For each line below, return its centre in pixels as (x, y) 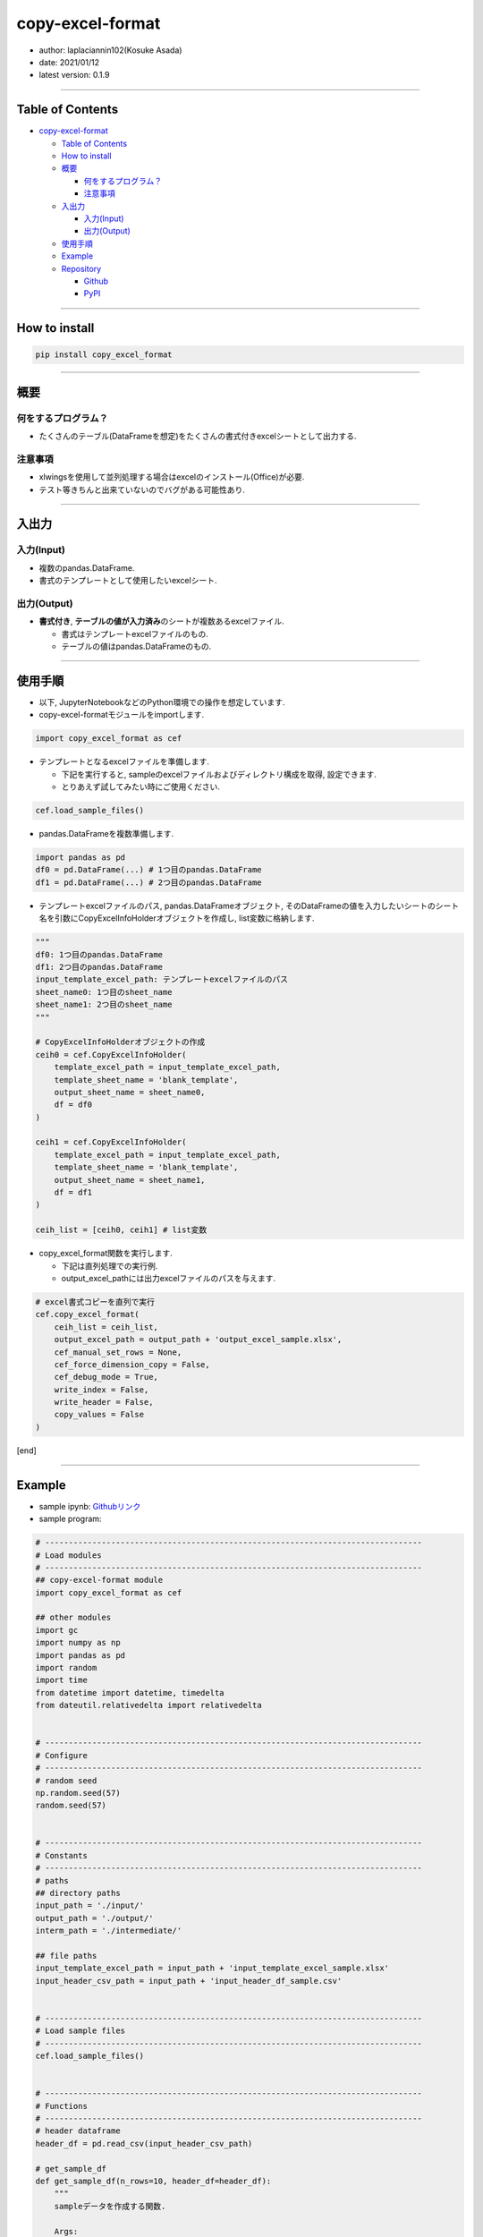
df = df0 (73, 1105)
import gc (57, 1630)
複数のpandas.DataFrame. (87, 567)
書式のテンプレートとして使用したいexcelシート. (128, 581)
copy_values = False (99, 1415)
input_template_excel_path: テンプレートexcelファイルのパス (161, 979)
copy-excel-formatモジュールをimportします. (122, 715)
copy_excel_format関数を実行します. (106, 1254)
